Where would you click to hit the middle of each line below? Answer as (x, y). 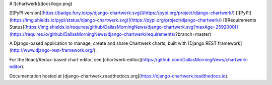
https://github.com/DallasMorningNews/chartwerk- (195, 59)
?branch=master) (193, 34)
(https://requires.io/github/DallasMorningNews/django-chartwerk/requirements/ (92, 34)
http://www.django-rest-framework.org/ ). (54, 50)
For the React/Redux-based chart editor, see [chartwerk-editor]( (76, 59)
